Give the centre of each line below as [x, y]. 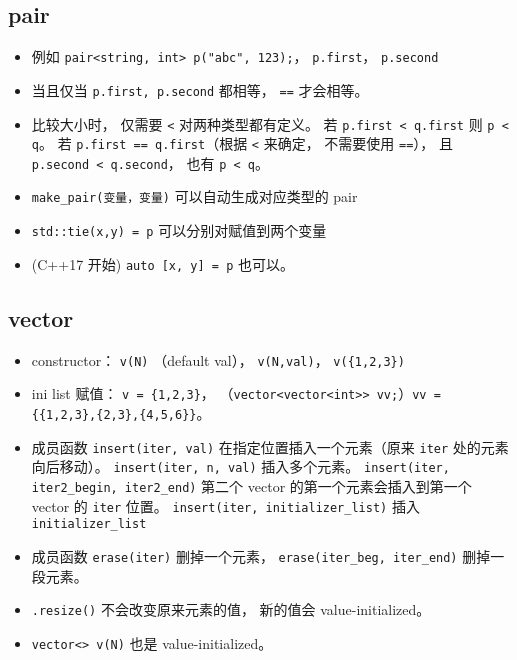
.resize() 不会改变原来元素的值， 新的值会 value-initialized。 [231, 609]
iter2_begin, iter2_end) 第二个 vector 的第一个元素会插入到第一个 [251, 485]
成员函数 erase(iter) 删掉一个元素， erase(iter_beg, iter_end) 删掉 [261, 555]
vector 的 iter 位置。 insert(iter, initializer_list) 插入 [225, 505]
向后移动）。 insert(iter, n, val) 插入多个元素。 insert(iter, [240, 466]
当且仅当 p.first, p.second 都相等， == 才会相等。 [200, 89]
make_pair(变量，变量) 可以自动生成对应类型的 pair [194, 196]
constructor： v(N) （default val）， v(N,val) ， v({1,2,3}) [218, 359]
